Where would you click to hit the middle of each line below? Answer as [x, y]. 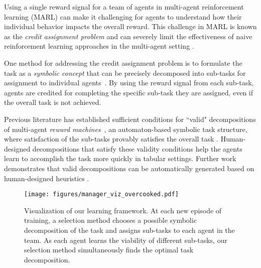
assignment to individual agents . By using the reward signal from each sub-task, [129, 83]
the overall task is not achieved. [53, 102]
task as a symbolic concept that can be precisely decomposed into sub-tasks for [125, 73]
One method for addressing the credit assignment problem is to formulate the [123, 62]
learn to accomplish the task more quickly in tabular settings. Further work [120, 158]
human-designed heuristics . [47, 178]
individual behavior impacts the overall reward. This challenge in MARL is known [130, 26]
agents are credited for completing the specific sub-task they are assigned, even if [129, 92]
